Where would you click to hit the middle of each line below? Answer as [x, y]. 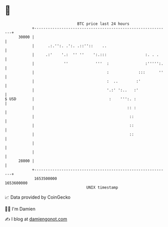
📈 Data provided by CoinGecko [38, 197]
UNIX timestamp [102, 187]
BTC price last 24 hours [103, 24]
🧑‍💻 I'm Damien [20, 209]
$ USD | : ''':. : [71, 99]
